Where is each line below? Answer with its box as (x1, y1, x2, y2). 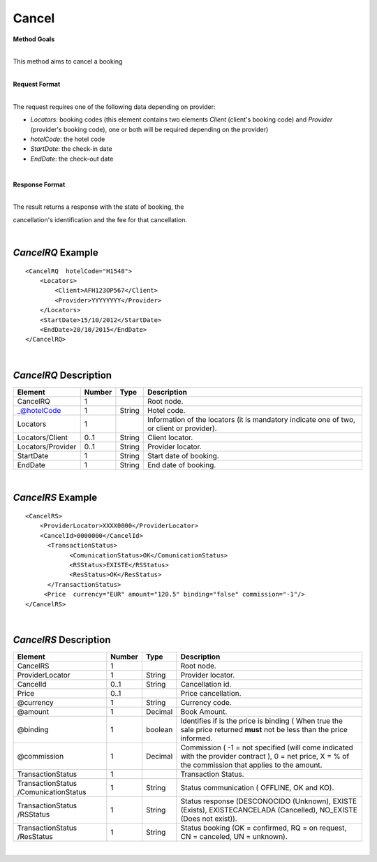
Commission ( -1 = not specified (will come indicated (180, 743, 354, 752)
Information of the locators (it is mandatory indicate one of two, (147, 414, 356, 424)
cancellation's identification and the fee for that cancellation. (13, 215, 188, 224)
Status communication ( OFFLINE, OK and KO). (180, 782, 334, 792)
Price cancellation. (180, 688, 242, 698)
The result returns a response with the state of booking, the (13, 203, 184, 211)
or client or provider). (147, 423, 217, 433)
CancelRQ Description (13, 369, 112, 381)
